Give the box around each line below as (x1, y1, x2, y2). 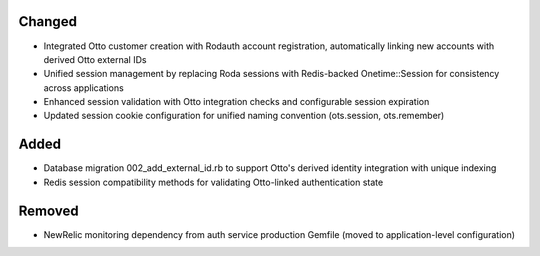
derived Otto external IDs (43, 53, 147, 65)
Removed (18, 202, 79, 219)
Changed (18, 13, 77, 30)
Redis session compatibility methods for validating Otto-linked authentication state (43, 176, 384, 188)
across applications (43, 81, 124, 94)
